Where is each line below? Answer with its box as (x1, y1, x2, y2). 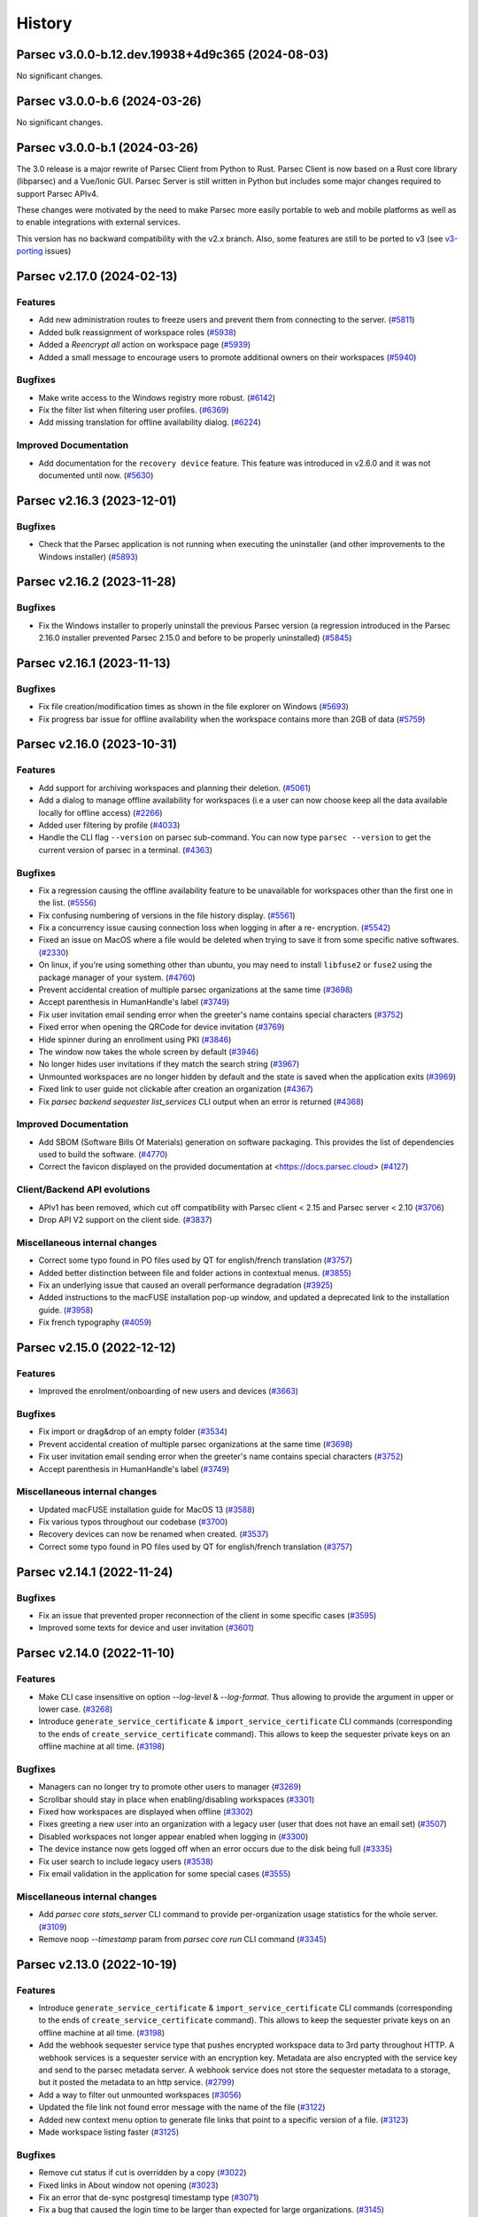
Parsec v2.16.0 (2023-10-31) (16, 737, 177, 752)
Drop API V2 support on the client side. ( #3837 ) (38, 1214, 212, 1225)
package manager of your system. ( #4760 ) (38, 972, 196, 983)
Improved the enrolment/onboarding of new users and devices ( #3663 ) (38, 1386, 299, 1397)
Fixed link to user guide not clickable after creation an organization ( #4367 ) (38, 1084, 313, 1094)
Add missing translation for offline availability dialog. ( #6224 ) (38, 417, 261, 427)
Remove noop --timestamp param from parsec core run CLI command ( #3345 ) (38, 1933, 327, 1944)
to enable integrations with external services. (16, 217, 181, 228)
